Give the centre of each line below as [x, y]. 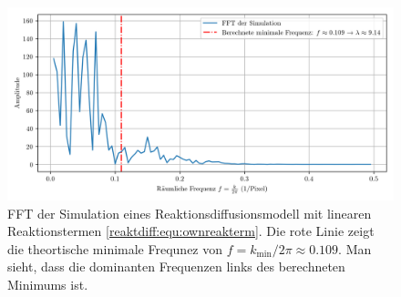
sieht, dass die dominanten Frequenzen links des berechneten [176, 266]
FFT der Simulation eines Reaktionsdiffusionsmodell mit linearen [190, 213]
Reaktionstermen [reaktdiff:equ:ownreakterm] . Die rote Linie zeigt [191, 231]
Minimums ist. [48, 284]
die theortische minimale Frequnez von [115, 248]
